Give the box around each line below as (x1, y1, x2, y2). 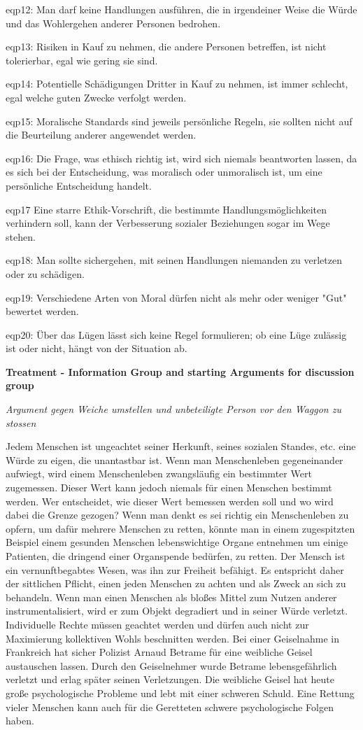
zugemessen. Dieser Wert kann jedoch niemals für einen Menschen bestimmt (6, 480, 332, 495)
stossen (6, 415, 36, 430)
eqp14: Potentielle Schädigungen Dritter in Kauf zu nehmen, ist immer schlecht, (6, 76, 348, 91)
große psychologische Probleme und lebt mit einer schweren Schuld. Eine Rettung (6, 685, 355, 700)
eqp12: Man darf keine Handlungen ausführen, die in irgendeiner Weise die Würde (6, 2, 357, 16)
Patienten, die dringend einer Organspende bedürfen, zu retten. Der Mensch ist (6, 549, 346, 563)
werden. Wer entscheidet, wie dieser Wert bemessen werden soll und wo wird (6, 493, 334, 508)
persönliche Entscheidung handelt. (6, 178, 152, 192)
